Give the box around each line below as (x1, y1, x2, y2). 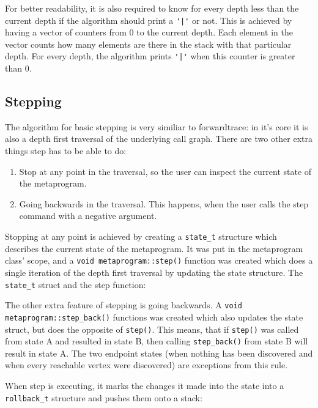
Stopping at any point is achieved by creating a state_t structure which (5, 230, 277, 243)
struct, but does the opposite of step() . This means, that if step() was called (5, 322, 299, 335)
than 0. (5, 62, 32, 75)
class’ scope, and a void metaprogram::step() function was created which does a (5, 254, 313, 267)
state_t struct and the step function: (5, 278, 146, 291)
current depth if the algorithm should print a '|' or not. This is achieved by (5, 13, 292, 26)
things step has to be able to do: (5, 144, 127, 157)
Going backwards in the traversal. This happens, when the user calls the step (19, 197, 309, 210)
